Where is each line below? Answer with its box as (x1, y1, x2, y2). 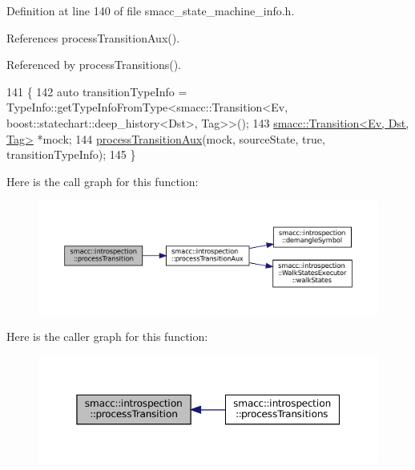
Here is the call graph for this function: (6, 172, 199, 189)
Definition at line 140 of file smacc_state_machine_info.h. (6, 2, 295, 18)
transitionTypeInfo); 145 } (6, 146, 136, 163)
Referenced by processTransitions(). (6, 56, 182, 73)
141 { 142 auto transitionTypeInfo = (6, 83, 187, 99)
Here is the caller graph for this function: (6, 328, 208, 345)
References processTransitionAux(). (6, 29, 180, 46)
